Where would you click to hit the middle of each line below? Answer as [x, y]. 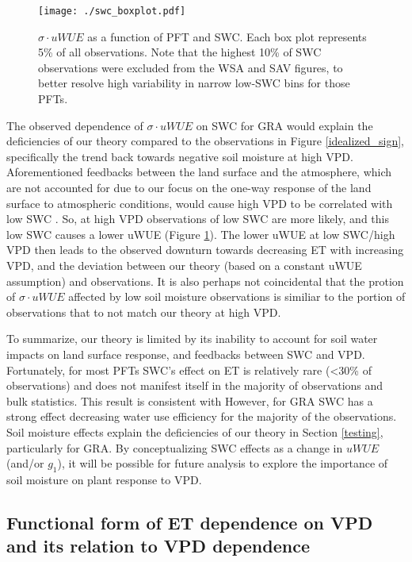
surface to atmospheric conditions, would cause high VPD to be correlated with [200, 203]
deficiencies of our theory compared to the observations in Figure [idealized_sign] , [206, 141]
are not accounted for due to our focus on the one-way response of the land [189, 187]
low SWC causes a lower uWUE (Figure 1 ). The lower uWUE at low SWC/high [201, 234]
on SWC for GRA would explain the [284, 125]
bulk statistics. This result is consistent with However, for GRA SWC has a [190, 400]
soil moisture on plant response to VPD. [104, 479]
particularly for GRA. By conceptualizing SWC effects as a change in [175, 447]
